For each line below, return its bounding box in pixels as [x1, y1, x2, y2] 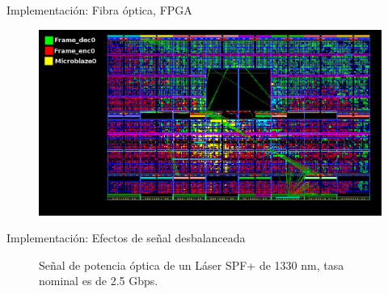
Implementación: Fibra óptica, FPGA [6, 2, 192, 18]
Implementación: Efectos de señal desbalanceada [6, 229, 246, 246]
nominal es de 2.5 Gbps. [39, 272, 158, 289]
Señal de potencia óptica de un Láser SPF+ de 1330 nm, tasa [39, 256, 344, 273]
